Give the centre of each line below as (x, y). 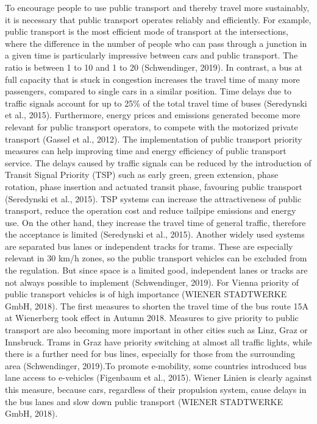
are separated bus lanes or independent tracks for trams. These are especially (149, 246)
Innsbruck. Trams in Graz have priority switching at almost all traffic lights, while (158, 341)
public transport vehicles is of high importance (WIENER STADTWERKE (146, 294)
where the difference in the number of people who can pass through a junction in (156, 43)
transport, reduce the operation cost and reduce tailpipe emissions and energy (151, 210)
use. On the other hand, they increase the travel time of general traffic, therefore (155, 222)
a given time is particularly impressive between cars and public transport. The (151, 55)
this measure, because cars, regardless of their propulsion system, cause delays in (156, 389)
